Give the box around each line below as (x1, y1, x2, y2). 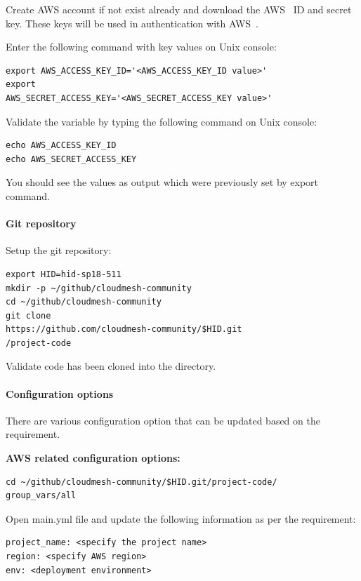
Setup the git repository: (6, 243, 112, 258)
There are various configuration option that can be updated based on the (6, 413, 320, 427)
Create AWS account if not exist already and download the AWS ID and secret (6, 2, 352, 16)
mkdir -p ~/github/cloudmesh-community (6, 283, 192, 293)
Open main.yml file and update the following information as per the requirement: (6, 511, 356, 526)
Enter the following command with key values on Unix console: (6, 39, 277, 54)
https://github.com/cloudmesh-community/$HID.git (6, 324, 242, 335)
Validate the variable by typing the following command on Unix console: (6, 114, 317, 128)
